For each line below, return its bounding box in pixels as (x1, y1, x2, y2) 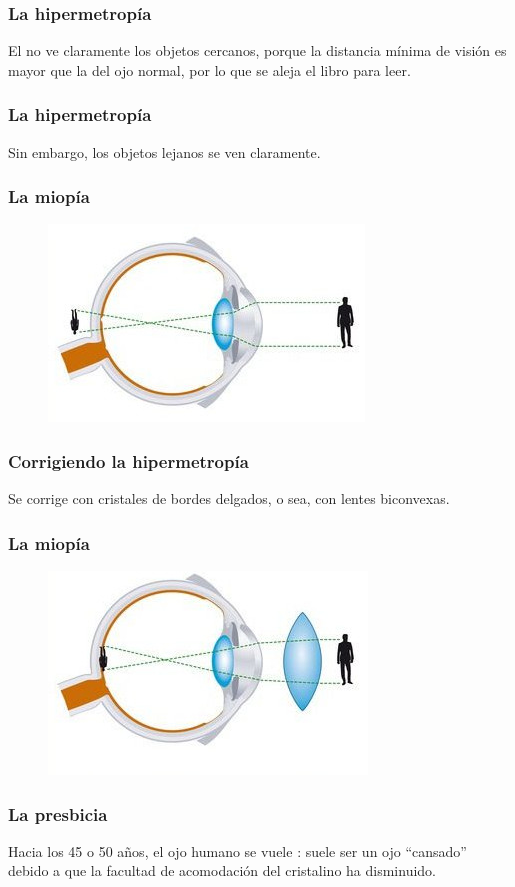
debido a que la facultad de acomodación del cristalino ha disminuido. (8, 860, 437, 881)
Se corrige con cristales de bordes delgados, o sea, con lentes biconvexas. (8, 488, 450, 509)
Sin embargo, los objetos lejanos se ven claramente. (8, 141, 321, 162)
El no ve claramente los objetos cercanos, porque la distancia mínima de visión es (8, 40, 507, 61)
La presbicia (8, 801, 108, 826)
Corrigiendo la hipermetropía (8, 448, 249, 473)
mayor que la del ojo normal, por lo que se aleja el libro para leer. (8, 59, 411, 80)
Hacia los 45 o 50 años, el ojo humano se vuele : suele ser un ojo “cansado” (8, 840, 467, 861)
